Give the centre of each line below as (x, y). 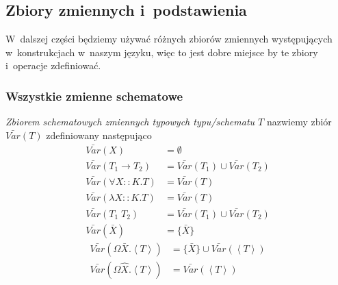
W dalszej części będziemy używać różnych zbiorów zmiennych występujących (169, 39)
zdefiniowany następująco (99, 135)
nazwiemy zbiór (299, 122)
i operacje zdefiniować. (53, 65)
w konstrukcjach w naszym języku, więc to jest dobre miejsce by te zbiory (162, 52)
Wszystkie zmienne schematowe (94, 96)
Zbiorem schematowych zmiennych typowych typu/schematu (130, 122)
